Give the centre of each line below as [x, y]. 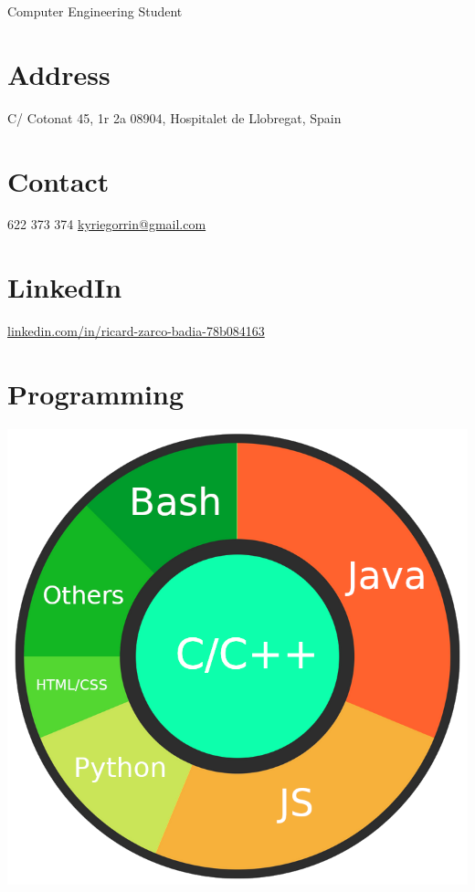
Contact [58, 180]
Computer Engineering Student [95, 11]
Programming [95, 393]
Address [59, 73]
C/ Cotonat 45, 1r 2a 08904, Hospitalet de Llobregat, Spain [174, 117]
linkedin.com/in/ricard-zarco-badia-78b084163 [136, 331]
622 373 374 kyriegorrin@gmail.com [107, 224]
